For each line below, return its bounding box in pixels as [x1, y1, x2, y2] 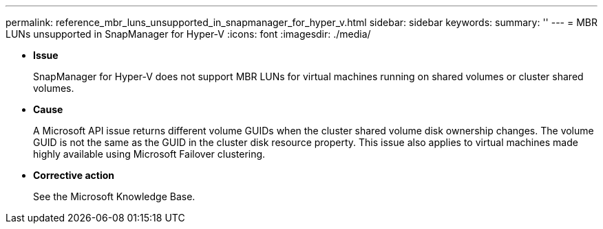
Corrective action [33, 169, 114, 181]
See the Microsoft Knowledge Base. [33, 191, 195, 202]
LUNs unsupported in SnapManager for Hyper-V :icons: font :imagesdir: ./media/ [6, 28, 371, 40]
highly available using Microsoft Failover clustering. [33, 148, 266, 160]
